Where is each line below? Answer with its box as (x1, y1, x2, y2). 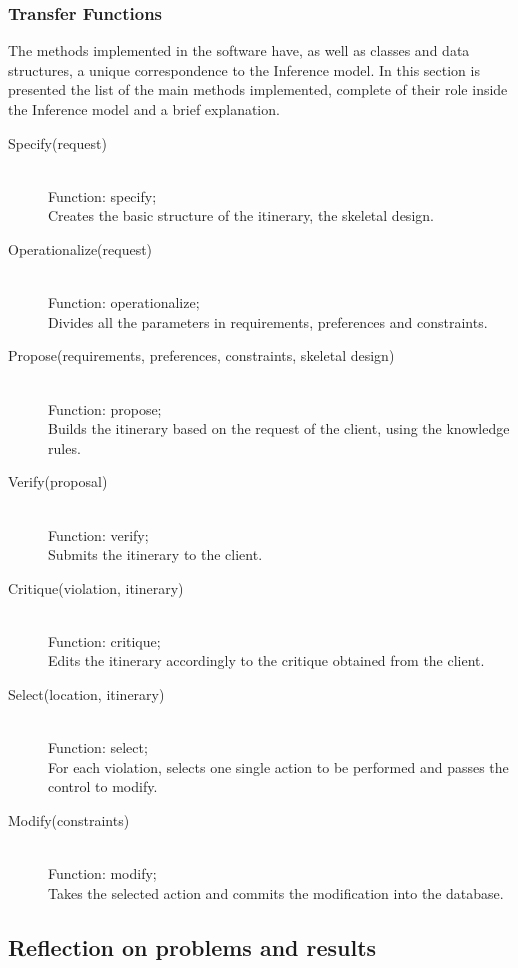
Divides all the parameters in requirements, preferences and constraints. (48, 311, 488, 332)
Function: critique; (48, 630, 161, 651)
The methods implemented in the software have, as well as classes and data (8, 40, 470, 61)
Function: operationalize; (48, 292, 200, 313)
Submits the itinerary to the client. (48, 544, 263, 565)
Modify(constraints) (8, 810, 130, 831)
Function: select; (48, 737, 148, 758)
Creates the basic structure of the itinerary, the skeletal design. (48, 205, 434, 226)
